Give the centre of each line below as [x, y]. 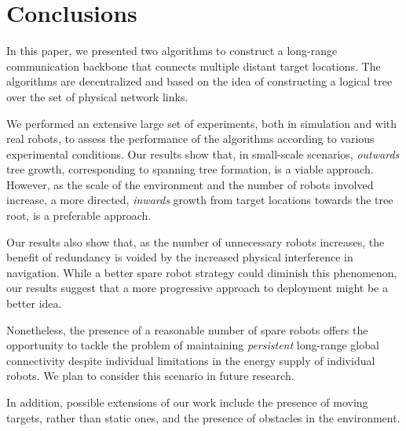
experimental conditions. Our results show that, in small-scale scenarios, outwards [203, 153]
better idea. [34, 303]
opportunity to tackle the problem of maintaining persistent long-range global [193, 345]
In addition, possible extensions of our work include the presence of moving [187, 402]
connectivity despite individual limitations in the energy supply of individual [191, 360]
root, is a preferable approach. [79, 215]
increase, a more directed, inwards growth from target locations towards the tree [200, 200]
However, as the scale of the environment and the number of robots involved [190, 184]
